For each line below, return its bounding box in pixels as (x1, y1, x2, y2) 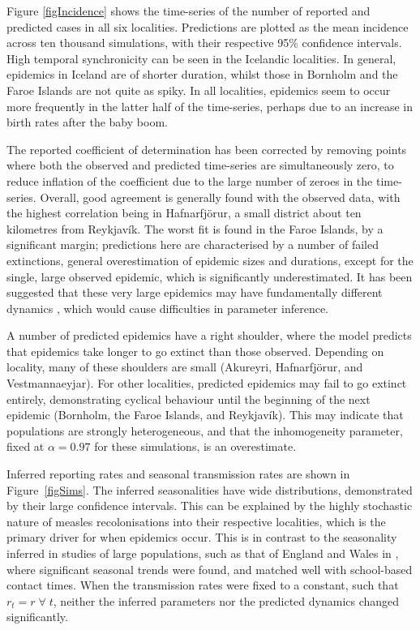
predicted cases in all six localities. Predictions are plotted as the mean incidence (6, 18, 409, 35)
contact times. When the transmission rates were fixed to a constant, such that (6, 576, 399, 594)
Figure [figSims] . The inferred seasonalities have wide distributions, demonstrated (6, 481, 413, 498)
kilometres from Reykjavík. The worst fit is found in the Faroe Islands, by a (6, 220, 384, 237)
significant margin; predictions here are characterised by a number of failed (6, 236, 379, 253)
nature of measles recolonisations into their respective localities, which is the (6, 512, 386, 529)
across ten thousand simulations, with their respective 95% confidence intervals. (6, 34, 402, 51)
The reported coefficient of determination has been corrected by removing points (6, 140, 407, 157)
